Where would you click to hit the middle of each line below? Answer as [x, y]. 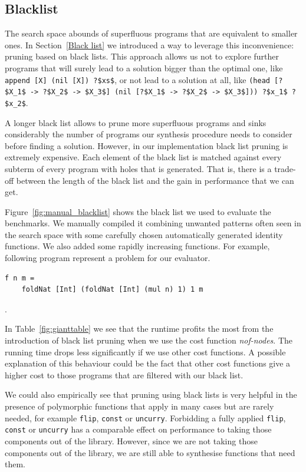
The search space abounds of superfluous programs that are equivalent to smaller [151, 33]
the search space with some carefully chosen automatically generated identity [144, 234]
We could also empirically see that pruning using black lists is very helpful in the [151, 395]
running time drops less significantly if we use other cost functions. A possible [145, 351]
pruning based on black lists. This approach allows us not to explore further [142, 56]
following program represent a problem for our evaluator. [108, 258]
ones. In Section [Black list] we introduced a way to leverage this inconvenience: [149, 44]
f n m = [20, 278]
